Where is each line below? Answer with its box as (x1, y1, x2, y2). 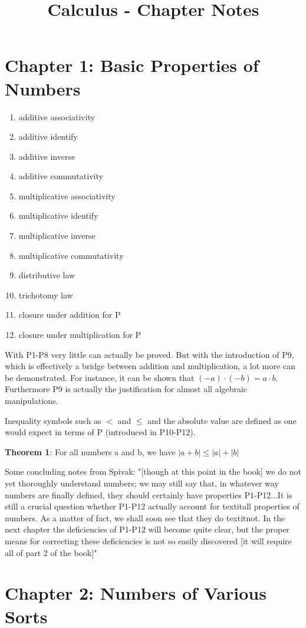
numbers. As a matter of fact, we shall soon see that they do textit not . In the (5, 511, 285, 524)
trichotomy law (18, 288, 73, 301)
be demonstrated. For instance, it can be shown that (5, 371, 195, 383)
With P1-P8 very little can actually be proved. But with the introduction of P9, (5, 348, 294, 360)
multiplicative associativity (18, 189, 116, 202)
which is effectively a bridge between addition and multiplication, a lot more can (5, 360, 295, 372)
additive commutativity (18, 170, 103, 182)
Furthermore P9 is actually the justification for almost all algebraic (5, 383, 248, 395)
